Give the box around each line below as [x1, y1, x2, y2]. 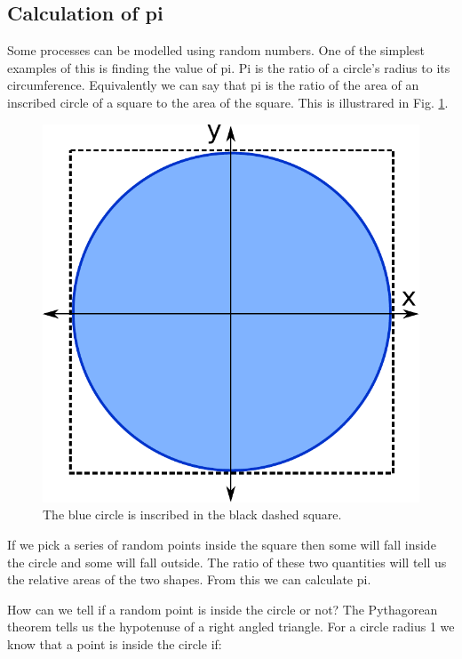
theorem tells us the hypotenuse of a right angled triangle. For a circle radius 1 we [7, 617, 455, 636]
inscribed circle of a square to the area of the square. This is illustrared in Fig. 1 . [7, 92, 449, 111]
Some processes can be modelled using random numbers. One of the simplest [7, 41, 426, 60]
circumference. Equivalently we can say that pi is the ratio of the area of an [7, 76, 419, 94]
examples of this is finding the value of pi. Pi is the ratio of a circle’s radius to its [7, 58, 450, 76]
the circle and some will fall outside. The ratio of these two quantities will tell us [7, 552, 447, 571]
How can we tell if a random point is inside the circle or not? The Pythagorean [7, 599, 438, 618]
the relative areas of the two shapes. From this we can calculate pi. [7, 570, 371, 589]
